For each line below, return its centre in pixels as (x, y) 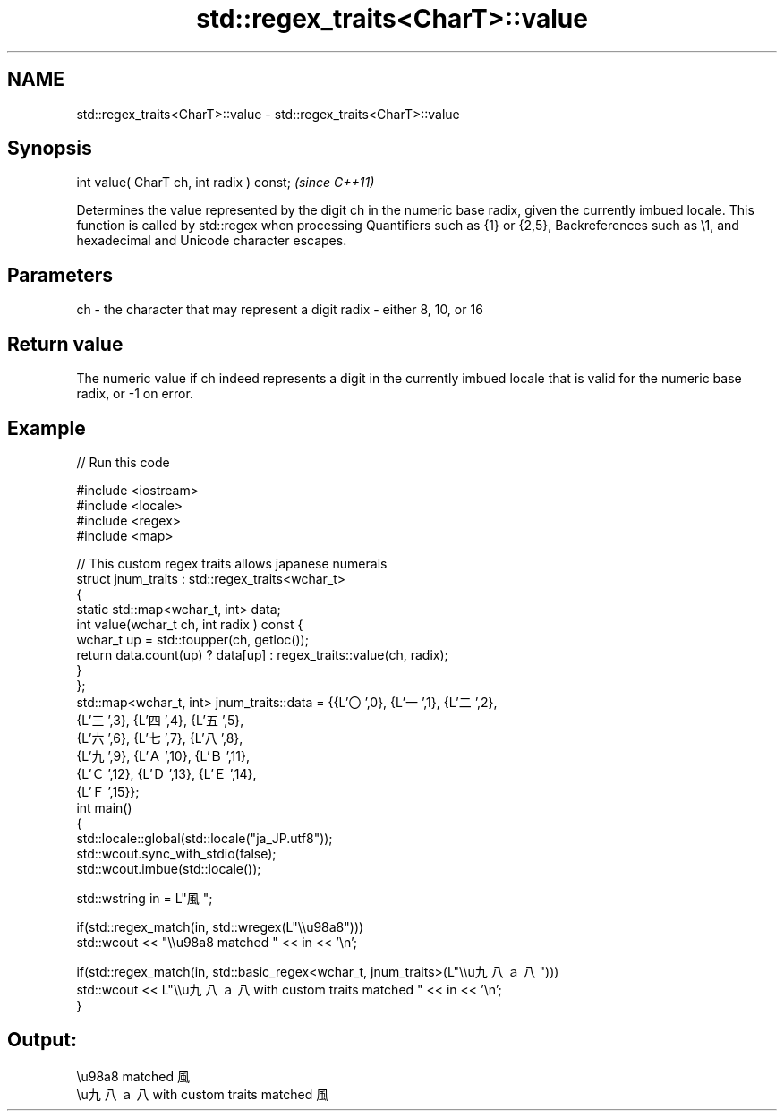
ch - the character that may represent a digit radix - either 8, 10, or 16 (280, 310)
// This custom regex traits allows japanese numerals (232, 563)
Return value (65, 344)
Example (47, 428)
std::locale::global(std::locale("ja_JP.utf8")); (205, 838)
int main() (104, 807)
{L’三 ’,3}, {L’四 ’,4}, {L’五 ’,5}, (160, 720)
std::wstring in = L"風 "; (145, 898)
